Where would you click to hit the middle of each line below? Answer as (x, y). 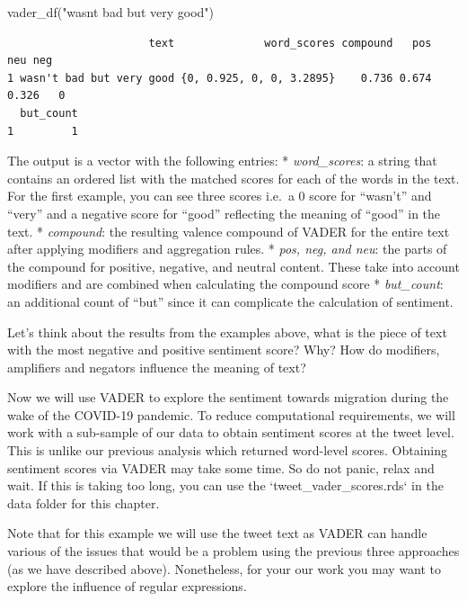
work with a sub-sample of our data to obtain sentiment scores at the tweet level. (231, 432)
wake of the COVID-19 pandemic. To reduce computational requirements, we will (231, 414)
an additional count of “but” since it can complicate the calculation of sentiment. (230, 301)
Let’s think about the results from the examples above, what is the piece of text (227, 332)
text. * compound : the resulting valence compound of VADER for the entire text (229, 231)
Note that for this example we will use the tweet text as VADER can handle (217, 533)
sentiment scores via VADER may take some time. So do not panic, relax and (221, 467)
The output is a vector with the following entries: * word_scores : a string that (222, 161)
